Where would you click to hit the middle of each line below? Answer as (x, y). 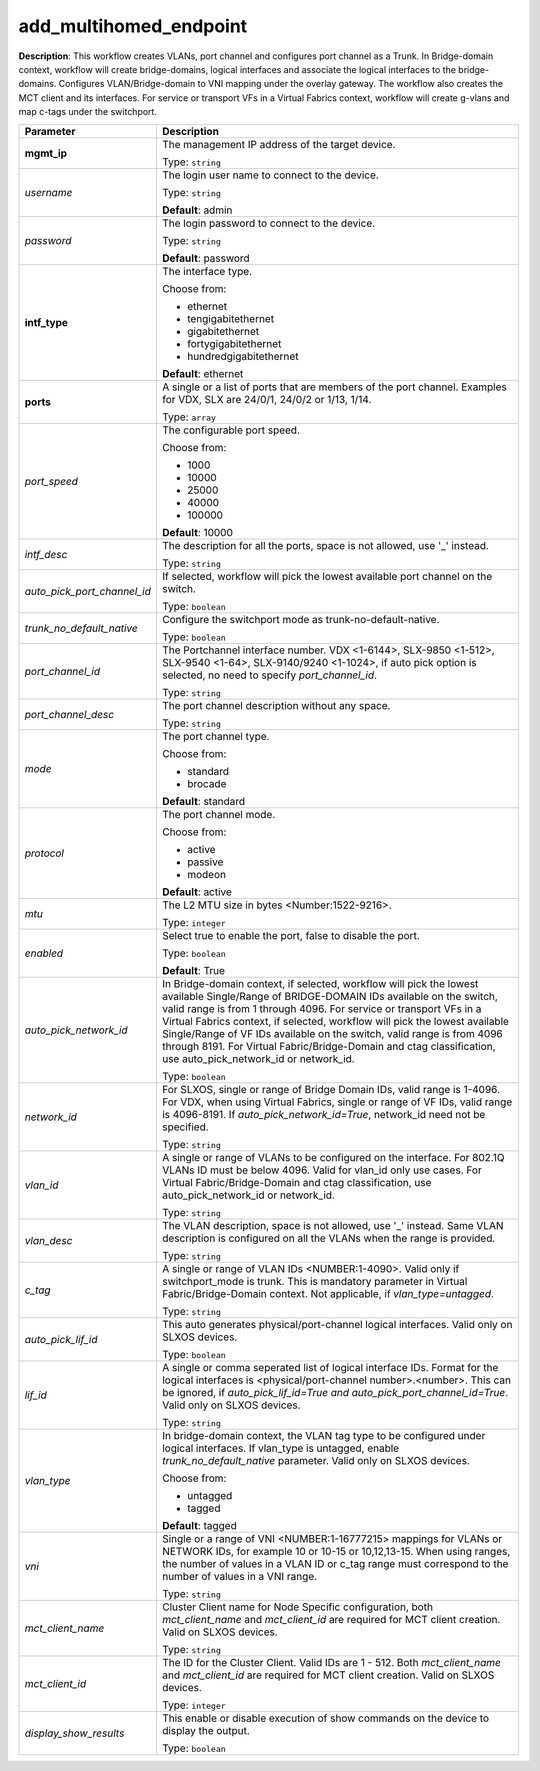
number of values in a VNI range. (239, 1576)
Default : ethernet (202, 373)
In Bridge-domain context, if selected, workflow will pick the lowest (320, 983)
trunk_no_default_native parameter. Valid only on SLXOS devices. (315, 1460)
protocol (44, 853)
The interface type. (207, 271)
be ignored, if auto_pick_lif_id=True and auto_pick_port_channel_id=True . (335, 1392)
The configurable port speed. (230, 430)
